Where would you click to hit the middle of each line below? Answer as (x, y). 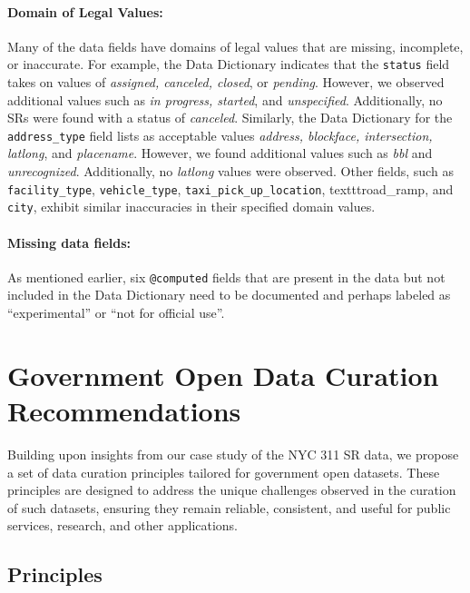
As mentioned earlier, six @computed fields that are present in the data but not (226, 277)
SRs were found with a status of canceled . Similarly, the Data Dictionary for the (230, 118)
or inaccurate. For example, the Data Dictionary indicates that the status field (229, 64)
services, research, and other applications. (123, 525)
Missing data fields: (69, 242)
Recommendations (124, 410)
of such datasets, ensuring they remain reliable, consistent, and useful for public (229, 507)
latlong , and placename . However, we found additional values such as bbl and (220, 153)
